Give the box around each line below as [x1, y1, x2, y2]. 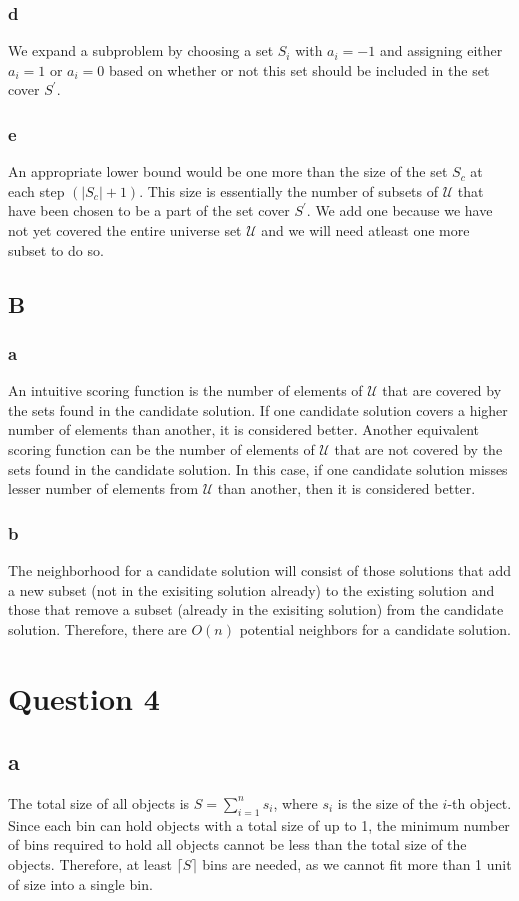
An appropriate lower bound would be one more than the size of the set [8, 161, 448, 182]
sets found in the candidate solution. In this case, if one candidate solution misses [8, 458, 508, 479]
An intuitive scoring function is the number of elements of [8, 380, 363, 401]
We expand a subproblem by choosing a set [8, 40, 274, 61]
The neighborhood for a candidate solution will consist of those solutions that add [8, 559, 512, 580]
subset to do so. [8, 239, 104, 260]
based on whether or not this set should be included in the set [108, 59, 490, 80]
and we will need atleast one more [261, 220, 470, 240]
